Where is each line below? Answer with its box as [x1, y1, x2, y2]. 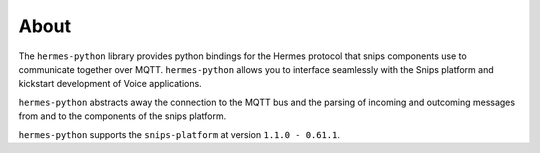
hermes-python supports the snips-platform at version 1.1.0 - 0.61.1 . [18, 128, 340, 140]
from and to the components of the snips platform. [18, 110, 227, 122]
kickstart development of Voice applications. [18, 78, 202, 90]
